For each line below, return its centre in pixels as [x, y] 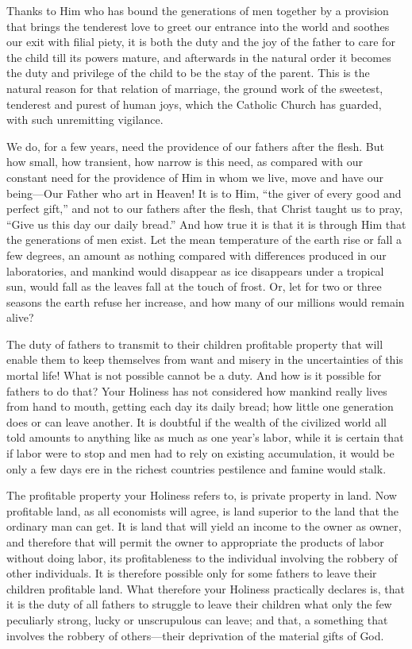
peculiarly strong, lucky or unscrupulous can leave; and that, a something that [197, 619]
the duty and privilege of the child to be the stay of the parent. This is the [188, 73]
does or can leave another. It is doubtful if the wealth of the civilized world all [196, 421]
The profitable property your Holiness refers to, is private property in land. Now [202, 495]
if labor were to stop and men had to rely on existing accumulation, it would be [200, 453]
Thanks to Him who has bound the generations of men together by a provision [198, 10]
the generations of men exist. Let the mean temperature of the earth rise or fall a [204, 240]
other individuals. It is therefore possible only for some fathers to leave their [192, 573]
